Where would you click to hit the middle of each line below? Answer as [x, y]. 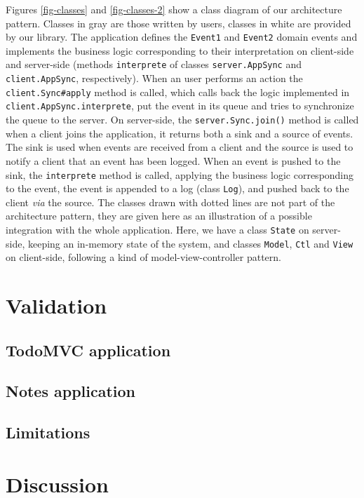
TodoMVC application [88, 350]
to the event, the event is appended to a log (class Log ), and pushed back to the [177, 188]
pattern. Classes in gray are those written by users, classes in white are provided [178, 23]
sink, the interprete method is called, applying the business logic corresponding [180, 174]
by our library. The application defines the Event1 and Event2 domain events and [182, 37]
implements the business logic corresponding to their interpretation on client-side [180, 50]
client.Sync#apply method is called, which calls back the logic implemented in [178, 92]
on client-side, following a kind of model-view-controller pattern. [143, 257]
